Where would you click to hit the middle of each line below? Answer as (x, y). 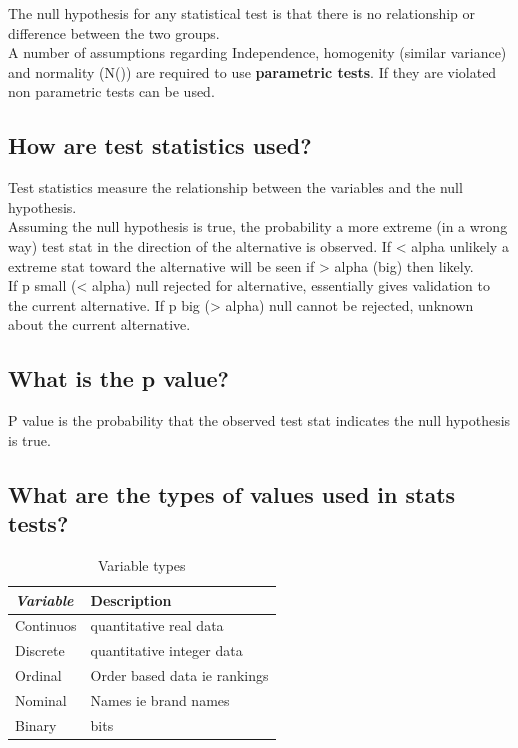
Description (131, 599)
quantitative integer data (166, 650)
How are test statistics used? (160, 145)
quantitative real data (157, 625)
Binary (36, 724)
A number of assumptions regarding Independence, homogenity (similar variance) (257, 52)
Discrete (40, 650)
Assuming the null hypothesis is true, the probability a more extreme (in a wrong (258, 226)
